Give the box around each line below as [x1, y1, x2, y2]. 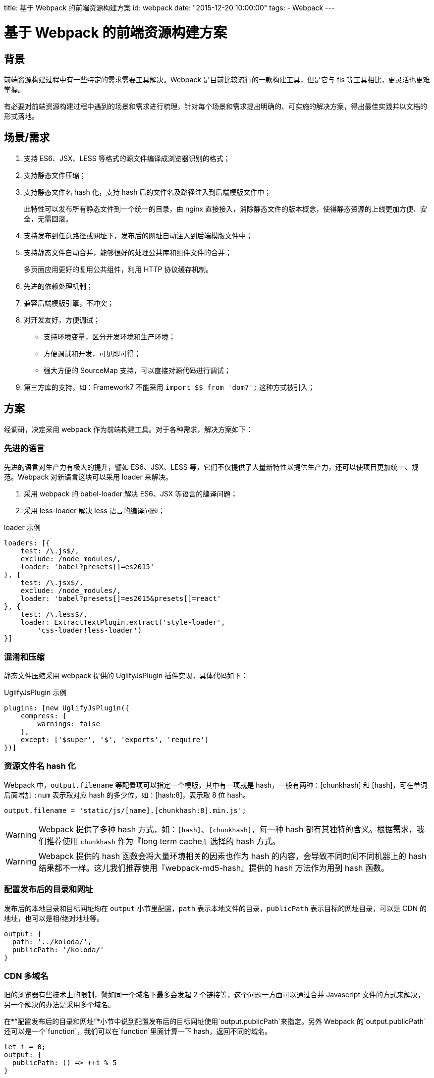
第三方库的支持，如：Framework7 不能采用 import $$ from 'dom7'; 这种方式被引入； [24, 382, 315, 391]
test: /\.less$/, [20, 610, 88, 619]
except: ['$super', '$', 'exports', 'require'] [20, 736, 209, 744]
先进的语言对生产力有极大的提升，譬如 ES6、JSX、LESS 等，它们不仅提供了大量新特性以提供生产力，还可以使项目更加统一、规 [4, 463, 419, 472]
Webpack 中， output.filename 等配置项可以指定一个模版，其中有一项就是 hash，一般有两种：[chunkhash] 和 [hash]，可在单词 [4, 780, 428, 789]
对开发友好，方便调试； [24, 315, 100, 324]
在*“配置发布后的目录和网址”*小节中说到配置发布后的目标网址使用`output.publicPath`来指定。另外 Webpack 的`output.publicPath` [4, 1017, 426, 1026]
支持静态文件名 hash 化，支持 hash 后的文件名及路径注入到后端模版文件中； [24, 187, 271, 196]
